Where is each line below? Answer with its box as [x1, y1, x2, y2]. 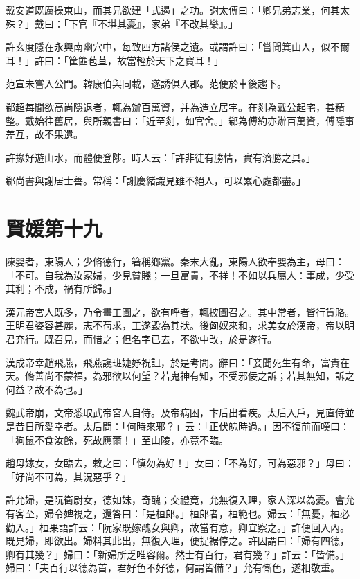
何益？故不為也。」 [6, 382, 88, 396]
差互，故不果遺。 [6, 127, 83, 141]
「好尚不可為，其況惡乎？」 [6, 469, 132, 483]
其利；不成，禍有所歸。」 [6, 281, 117, 296]
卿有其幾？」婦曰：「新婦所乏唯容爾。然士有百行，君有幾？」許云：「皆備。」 [6, 546, 350, 561]
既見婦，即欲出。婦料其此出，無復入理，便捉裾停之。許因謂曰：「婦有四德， [6, 533, 350, 548]
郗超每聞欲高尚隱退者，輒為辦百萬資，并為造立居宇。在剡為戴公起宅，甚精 [6, 99, 345, 114]
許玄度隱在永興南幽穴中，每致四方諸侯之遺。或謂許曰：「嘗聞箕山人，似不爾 [6, 39, 350, 54]
